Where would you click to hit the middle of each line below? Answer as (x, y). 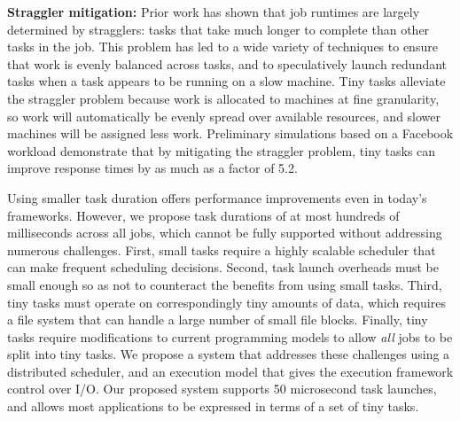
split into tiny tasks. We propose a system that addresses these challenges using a (229, 354)
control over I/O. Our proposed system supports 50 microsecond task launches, (222, 389)
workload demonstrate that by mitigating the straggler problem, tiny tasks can (222, 150)
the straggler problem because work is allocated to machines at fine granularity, (223, 98)
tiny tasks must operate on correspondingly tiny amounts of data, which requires (226, 302)
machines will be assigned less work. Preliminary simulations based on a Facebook (230, 133)
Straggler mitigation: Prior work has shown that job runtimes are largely (214, 12)
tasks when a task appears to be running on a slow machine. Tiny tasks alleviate (226, 81)
